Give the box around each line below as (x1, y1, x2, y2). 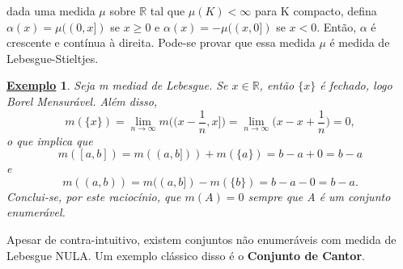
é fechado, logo (320, 77, 392, 94)
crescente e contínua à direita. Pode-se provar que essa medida (6, 34, 316, 51)
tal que (150, 2, 185, 19)
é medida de (329, 34, 390, 51)
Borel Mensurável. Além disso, (6, 92, 158, 109)
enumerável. (6, 204, 66, 221)
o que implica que (6, 132, 93, 149)
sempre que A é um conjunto (248, 187, 391, 204)
